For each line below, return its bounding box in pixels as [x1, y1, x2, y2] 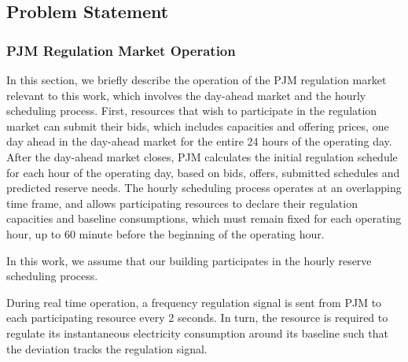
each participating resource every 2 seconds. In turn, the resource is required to [6, 309, 388, 326]
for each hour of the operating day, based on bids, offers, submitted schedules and [6, 164, 400, 180]
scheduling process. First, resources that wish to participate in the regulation [6, 102, 377, 119]
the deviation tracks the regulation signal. [6, 340, 208, 356]
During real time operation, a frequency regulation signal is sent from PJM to [6, 294, 382, 310]
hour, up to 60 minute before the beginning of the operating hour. [6, 225, 325, 242]
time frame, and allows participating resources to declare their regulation [6, 194, 358, 211]
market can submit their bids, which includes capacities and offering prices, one [6, 117, 389, 134]
